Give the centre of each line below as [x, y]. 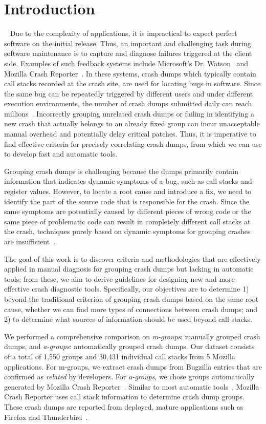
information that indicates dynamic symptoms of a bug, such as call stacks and [128, 181]
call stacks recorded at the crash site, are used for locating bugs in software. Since [132, 83]
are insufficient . [30, 241]
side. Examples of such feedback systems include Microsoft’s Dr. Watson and [126, 63]
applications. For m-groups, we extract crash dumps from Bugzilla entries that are [133, 366]
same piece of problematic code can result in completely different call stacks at [127, 221]
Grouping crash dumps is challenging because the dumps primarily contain [121, 171]
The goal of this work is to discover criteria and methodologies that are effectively [132, 258]
